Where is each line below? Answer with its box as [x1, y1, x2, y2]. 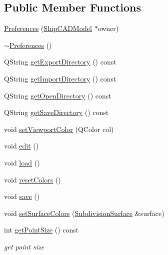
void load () [4, 157, 40, 167]
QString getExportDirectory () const [4, 56, 116, 67]
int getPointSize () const [4, 224, 79, 235]
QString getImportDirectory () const [4, 73, 116, 83]
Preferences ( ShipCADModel [4, 23, 92, 33]
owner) [97, 23, 119, 33]
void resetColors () [4, 174, 61, 184]
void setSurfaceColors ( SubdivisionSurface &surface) [4, 207, 164, 218]
